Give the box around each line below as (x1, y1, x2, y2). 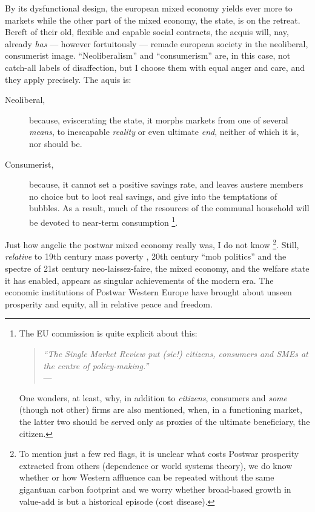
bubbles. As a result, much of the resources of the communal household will (29, 202, 310, 214)
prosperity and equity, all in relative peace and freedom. (5, 297, 213, 310)
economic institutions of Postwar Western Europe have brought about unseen (5, 286, 292, 298)
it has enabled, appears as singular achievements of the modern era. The (5, 274, 274, 286)
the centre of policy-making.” (43, 359, 149, 372)
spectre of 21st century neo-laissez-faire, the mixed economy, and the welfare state (5, 262, 310, 274)
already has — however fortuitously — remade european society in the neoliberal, (5, 37, 308, 50)
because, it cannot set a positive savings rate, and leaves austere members (29, 178, 303, 191)
